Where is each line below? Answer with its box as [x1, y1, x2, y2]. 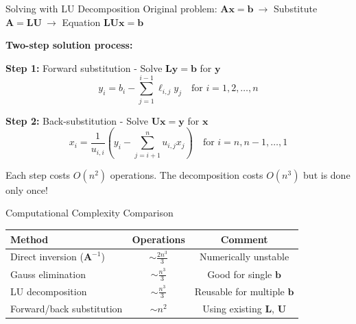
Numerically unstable [200, 249, 289, 264]
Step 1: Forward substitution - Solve [5, 60, 163, 75]
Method [10, 232, 49, 246]
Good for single [207, 266, 272, 281]
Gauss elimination [10, 266, 86, 281]
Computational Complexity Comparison [5, 205, 174, 220]
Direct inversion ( [10, 249, 84, 264]
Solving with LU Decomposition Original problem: [5, 1, 217, 15]
